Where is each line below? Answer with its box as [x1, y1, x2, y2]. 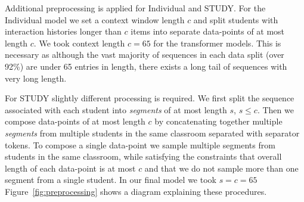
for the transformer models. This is [153, 36, 281, 49]
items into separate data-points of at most [131, 25, 285, 38]
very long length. [5, 72, 67, 84]
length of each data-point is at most [5, 161, 136, 174]
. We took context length [33, 36, 125, 49]
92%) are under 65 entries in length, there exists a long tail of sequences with [5, 60, 287, 72]
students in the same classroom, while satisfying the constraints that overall [5, 150, 282, 163]
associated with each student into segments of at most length [5, 103, 227, 116]
